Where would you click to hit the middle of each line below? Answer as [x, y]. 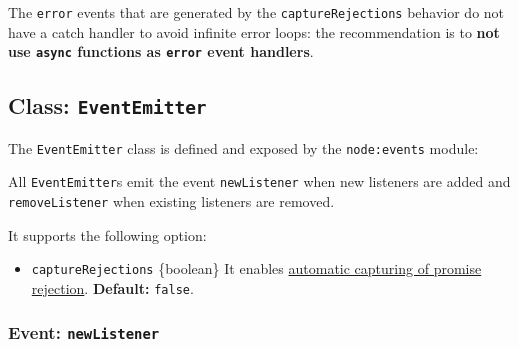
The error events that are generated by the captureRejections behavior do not [256, 12]
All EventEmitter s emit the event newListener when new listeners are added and [259, 181]
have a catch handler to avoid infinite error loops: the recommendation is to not [254, 31]
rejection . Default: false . [112, 287]
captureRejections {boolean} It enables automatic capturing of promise [256, 268]
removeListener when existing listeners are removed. [171, 201]
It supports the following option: [107, 234]
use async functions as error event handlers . [161, 51]
